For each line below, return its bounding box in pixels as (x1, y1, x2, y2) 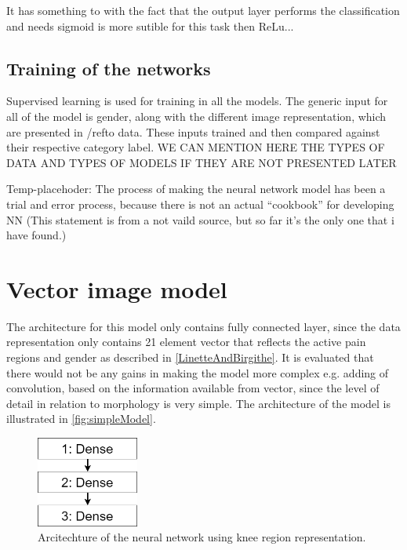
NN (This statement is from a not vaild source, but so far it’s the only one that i (6, 211, 394, 228)
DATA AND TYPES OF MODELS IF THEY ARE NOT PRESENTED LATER (6, 154, 397, 170)
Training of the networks (6, 56, 211, 80)
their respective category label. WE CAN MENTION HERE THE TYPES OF (6, 139, 385, 155)
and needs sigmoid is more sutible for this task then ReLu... (6, 17, 294, 34)
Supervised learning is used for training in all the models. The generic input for (6, 93, 388, 109)
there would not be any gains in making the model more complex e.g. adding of (6, 364, 389, 381)
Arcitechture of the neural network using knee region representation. (38, 529, 366, 545)
